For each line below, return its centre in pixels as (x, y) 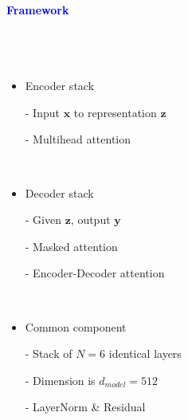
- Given (43, 220)
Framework (38, 10)
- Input (42, 112)
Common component (76, 326)
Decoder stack (59, 192)
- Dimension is (60, 380)
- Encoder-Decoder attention (95, 273)
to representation (115, 112)
